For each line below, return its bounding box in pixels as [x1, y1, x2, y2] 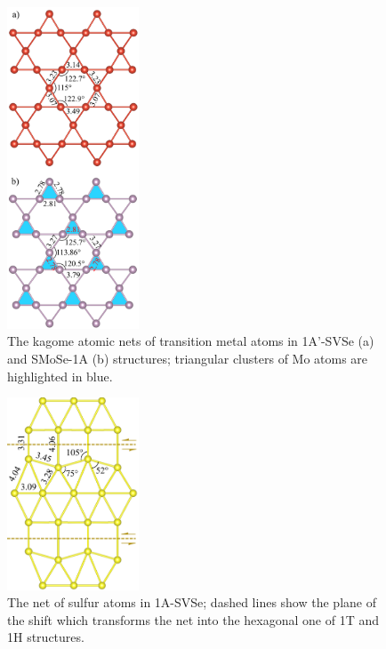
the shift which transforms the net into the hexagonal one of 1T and [7, 610, 379, 629]
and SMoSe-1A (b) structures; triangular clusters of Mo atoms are [7, 349, 368, 367]
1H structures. [7, 628, 84, 646]
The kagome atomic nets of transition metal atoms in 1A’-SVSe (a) [7, 332, 374, 350]
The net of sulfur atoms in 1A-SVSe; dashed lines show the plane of [7, 593, 376, 612]
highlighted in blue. [7, 366, 113, 385]
